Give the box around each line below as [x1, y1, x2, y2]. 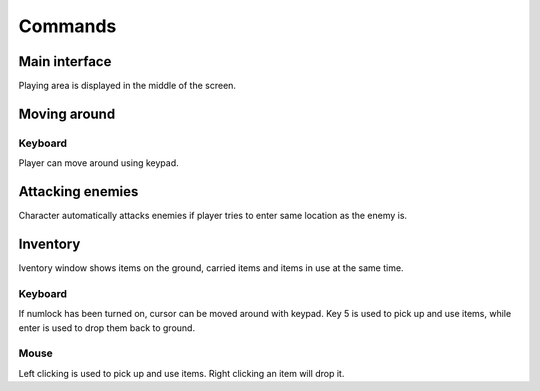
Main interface [18, 53, 112, 70]
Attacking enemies [18, 183, 139, 200]
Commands [18, 15, 117, 37]
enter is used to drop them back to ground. [18, 321, 195, 334]
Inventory [18, 235, 81, 252]
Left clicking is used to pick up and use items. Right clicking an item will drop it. [18, 367, 345, 379]
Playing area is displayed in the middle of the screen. [18, 80, 237, 92]
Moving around [18, 105, 116, 122]
